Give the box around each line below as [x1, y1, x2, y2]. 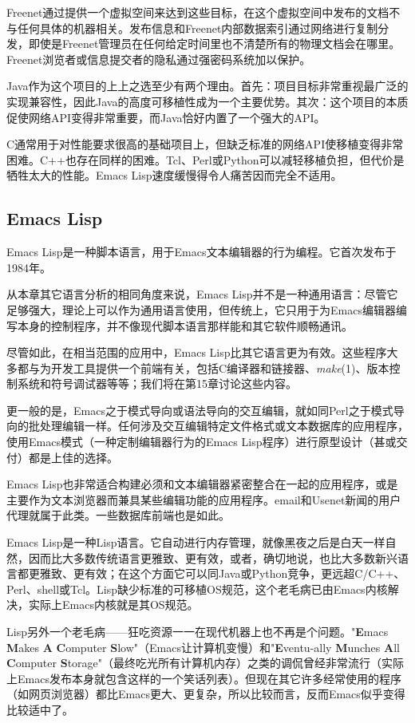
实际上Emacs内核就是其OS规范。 [28, 596, 199, 613]
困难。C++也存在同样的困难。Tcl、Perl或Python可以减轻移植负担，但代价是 [6, 151, 405, 168]
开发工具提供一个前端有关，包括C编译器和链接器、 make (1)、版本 [50, 359, 389, 376]
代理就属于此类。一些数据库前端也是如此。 [6, 507, 230, 523]
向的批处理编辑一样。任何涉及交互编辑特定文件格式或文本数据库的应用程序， [6, 417, 409, 434]
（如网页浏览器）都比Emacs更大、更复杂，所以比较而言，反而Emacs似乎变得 [6, 685, 405, 702]
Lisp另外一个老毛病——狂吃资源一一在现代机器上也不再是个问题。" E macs [6, 623, 389, 640]
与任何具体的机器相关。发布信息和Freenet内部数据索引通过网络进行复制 [6, 19, 378, 36]
